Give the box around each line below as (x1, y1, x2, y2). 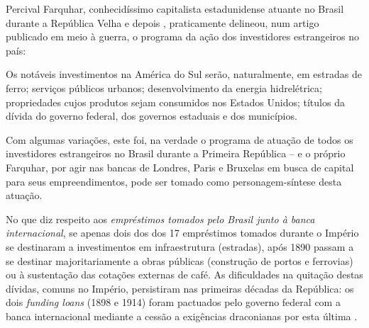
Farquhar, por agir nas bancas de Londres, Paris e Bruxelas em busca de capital (6, 159, 354, 174)
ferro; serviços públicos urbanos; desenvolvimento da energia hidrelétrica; (6, 80, 322, 95)
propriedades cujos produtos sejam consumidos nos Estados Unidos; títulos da (6, 94, 345, 109)
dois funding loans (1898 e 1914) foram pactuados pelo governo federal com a (6, 295, 341, 310)
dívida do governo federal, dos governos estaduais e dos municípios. (6, 108, 297, 123)
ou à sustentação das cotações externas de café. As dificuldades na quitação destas (6, 267, 363, 282)
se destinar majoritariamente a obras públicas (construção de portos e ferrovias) (6, 253, 353, 268)
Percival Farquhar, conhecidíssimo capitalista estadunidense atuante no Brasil (6, 1, 344, 16)
